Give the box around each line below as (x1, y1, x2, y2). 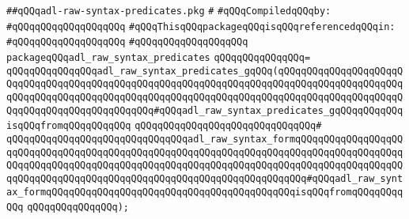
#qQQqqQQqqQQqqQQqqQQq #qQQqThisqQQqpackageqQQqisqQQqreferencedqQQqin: (6, 21, 396, 32)
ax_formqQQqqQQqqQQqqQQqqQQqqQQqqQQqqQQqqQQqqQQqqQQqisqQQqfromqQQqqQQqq (6, 186, 403, 198)
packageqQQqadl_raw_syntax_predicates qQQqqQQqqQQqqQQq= (6, 51, 311, 63)
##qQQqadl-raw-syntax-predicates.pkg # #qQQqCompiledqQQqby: (6, 6, 331, 17)
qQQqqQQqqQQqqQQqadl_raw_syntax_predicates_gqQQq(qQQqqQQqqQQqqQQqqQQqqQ (6, 65, 403, 77)
